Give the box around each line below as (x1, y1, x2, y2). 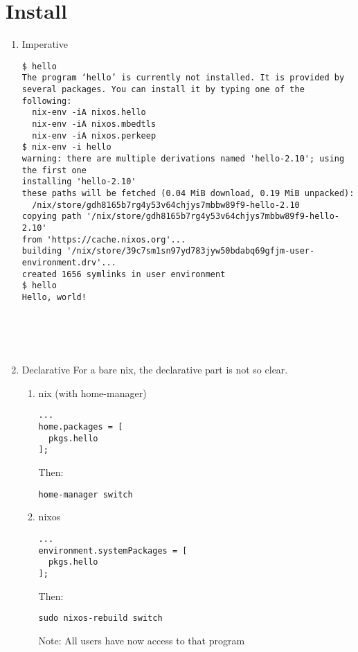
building (21, 246, 62, 256)
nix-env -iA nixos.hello (32, 107, 146, 118)
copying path (21, 211, 82, 222)
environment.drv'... (21, 257, 116, 267)
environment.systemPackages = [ (38, 545, 188, 556)
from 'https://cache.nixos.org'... (21, 234, 186, 245)
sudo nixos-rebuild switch (38, 613, 163, 624)
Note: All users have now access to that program (38, 633, 245, 647)
